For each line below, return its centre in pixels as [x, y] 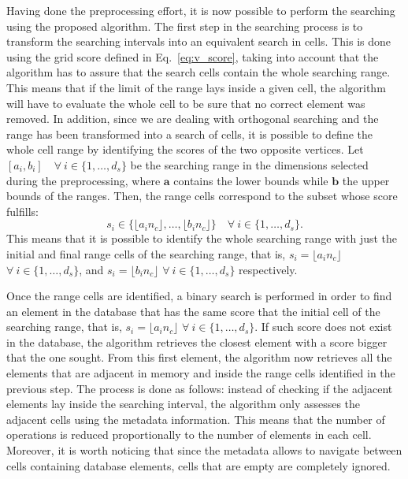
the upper [366, 180]
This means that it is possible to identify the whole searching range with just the [202, 238]
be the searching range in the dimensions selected [249, 164]
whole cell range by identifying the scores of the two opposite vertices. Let [185, 149]
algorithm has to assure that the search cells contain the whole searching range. [198, 72]
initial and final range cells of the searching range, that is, [146, 253]
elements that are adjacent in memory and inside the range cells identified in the [201, 373]
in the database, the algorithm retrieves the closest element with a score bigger [197, 342]
